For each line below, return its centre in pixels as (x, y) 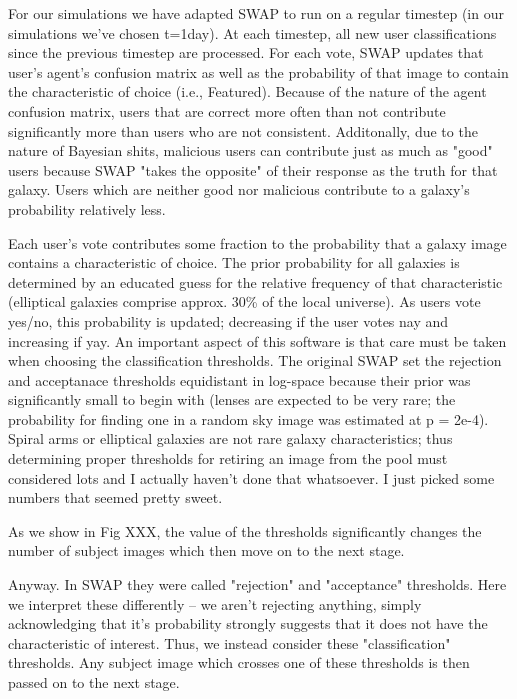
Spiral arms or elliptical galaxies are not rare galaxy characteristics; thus (230, 438)
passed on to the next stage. (94, 682)
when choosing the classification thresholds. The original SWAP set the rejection (255, 360)
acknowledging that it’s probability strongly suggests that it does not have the (248, 623)
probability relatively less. (87, 208)
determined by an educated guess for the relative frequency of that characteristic (255, 281)
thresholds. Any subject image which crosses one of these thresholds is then (239, 662)
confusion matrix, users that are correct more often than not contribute (227, 110)
